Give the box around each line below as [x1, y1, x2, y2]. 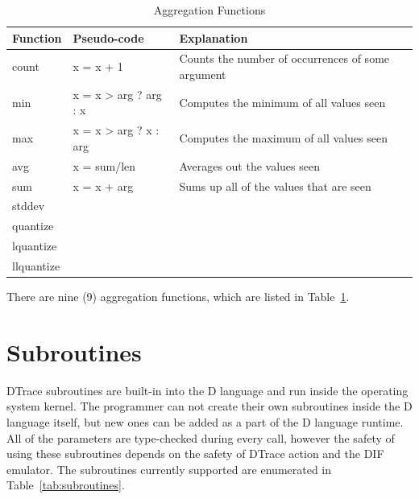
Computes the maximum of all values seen [179, 130, 388, 146]
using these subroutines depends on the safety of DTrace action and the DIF [6, 445, 384, 462]
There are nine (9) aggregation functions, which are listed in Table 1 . [6, 288, 350, 305]
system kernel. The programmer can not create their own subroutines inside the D [6, 398, 413, 414]
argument [179, 66, 226, 83]
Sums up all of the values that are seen [179, 177, 371, 194]
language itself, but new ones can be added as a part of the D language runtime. [6, 413, 404, 430]
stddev [12, 197, 45, 214]
